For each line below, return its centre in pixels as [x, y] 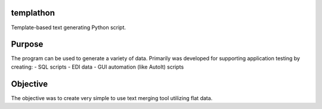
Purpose [27, 44]
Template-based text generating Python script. [69, 27]
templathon [33, 13]
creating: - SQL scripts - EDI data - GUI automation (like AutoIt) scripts [97, 67]
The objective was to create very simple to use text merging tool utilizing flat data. [112, 98]
